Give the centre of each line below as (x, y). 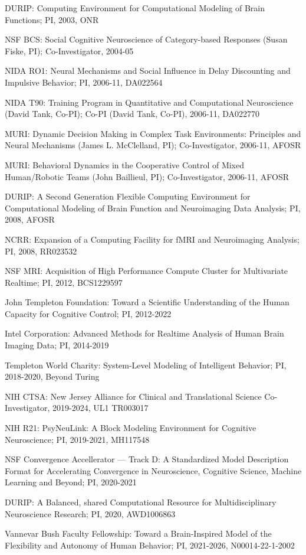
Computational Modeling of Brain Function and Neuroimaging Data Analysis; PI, (153, 208)
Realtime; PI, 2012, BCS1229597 (64, 282)
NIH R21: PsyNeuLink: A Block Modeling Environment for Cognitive (131, 428)
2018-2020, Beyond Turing (52, 376)
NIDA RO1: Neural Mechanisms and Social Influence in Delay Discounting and (148, 71)
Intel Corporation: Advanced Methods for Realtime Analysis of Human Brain (144, 333)
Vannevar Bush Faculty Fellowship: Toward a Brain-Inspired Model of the (138, 533)
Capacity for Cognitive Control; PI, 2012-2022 (88, 313)
